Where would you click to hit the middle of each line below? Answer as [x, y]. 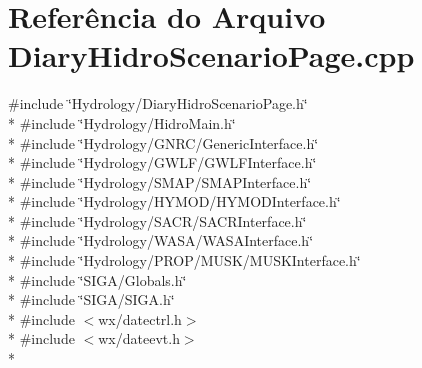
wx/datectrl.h [140, 318]
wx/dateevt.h [139, 338]
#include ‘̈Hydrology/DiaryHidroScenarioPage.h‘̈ [158, 103]
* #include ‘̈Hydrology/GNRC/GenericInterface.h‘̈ [163, 142]
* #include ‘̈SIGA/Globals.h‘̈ [97, 279]
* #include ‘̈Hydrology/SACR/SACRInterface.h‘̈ [157, 220]
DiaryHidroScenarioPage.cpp [211, 55]
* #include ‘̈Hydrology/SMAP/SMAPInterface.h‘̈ [160, 181]
